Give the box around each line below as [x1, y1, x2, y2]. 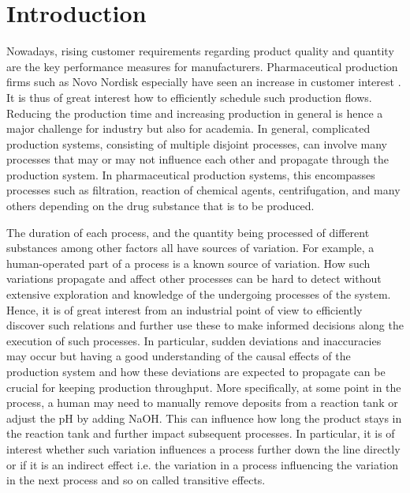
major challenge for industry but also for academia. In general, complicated [6, 120, 371, 137]
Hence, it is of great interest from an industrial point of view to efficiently [6, 301, 363, 318]
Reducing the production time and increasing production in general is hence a [6, 104, 383, 121]
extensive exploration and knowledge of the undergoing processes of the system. [6, 286, 391, 303]
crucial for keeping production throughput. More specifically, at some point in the [6, 378, 401, 395]
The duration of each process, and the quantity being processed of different [6, 224, 370, 240]
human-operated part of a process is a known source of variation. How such [6, 254, 371, 271]
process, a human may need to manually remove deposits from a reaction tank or [6, 394, 398, 411]
